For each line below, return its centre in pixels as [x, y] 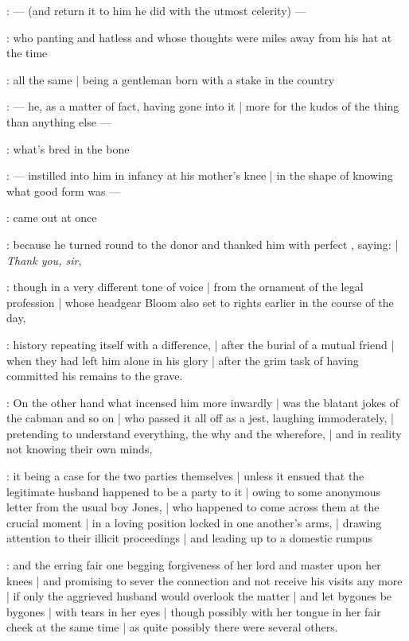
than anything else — [59, 121]
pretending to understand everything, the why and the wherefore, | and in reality [204, 433]
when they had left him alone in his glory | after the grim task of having [183, 360]
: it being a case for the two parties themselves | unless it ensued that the [185, 476]
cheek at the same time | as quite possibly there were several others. [172, 627]
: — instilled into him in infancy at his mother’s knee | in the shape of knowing [200, 175]
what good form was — [64, 190]
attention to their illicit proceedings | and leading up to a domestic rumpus [190, 538]
